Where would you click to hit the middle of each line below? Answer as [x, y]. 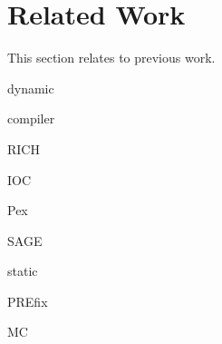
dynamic [31, 88]
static [23, 271]
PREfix [28, 301]
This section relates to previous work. [111, 58]
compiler [31, 118]
